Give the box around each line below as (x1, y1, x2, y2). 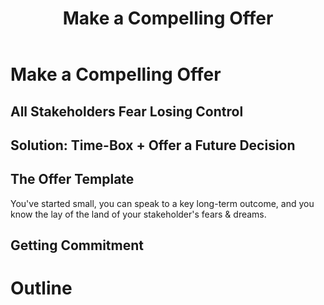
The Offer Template (10, 171, 135, 188)
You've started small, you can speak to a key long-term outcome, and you (10, 197, 315, 209)
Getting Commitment (10, 237, 144, 254)
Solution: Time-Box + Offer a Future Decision (10, 137, 296, 154)
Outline (10, 277, 73, 300)
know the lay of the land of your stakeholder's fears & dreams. (10, 208, 267, 220)
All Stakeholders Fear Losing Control (10, 103, 244, 120)
